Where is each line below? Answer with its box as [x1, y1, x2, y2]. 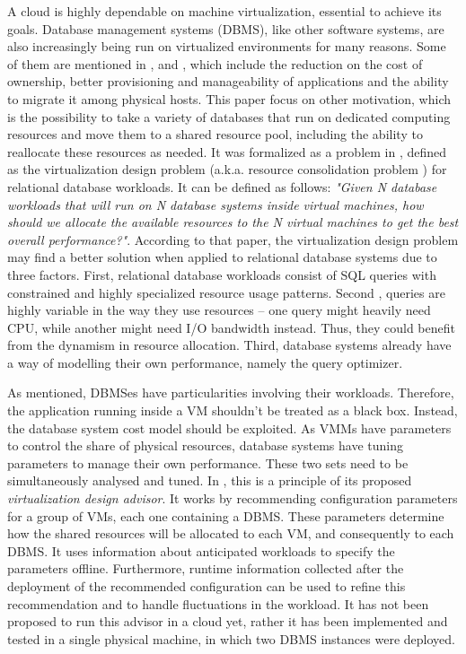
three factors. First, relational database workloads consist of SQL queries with [7, 265, 436, 283]
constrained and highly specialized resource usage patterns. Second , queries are [7, 283, 445, 301]
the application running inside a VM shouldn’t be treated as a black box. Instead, [7, 401, 458, 420]
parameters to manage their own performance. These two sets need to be [7, 453, 409, 472]
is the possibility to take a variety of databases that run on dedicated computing [7, 107, 451, 126]
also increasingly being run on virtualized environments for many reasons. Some [7, 37, 446, 56]
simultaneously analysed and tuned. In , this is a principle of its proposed [7, 471, 412, 490]
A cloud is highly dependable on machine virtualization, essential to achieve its [7, 2, 442, 20]
